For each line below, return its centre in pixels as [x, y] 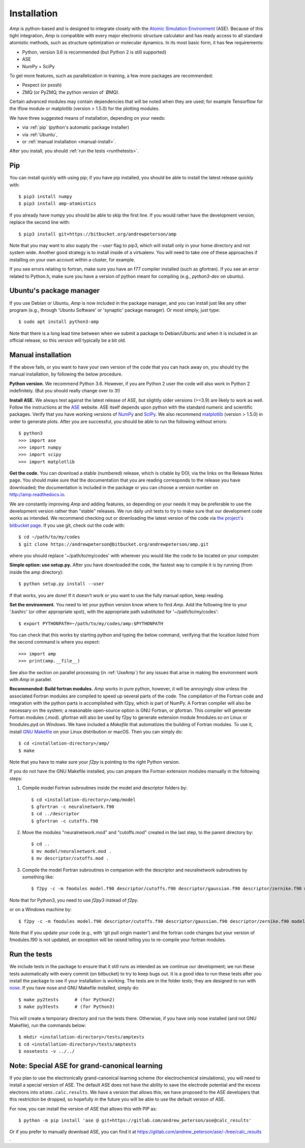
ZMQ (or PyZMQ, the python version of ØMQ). [71, 92]
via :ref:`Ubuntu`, [40, 135]
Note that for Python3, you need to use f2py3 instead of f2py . [74, 900]
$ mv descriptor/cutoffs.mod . [70, 858]
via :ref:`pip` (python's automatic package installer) [76, 127]
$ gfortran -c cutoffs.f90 [65, 821]
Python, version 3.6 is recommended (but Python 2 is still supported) [94, 52]
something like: [38, 877]
